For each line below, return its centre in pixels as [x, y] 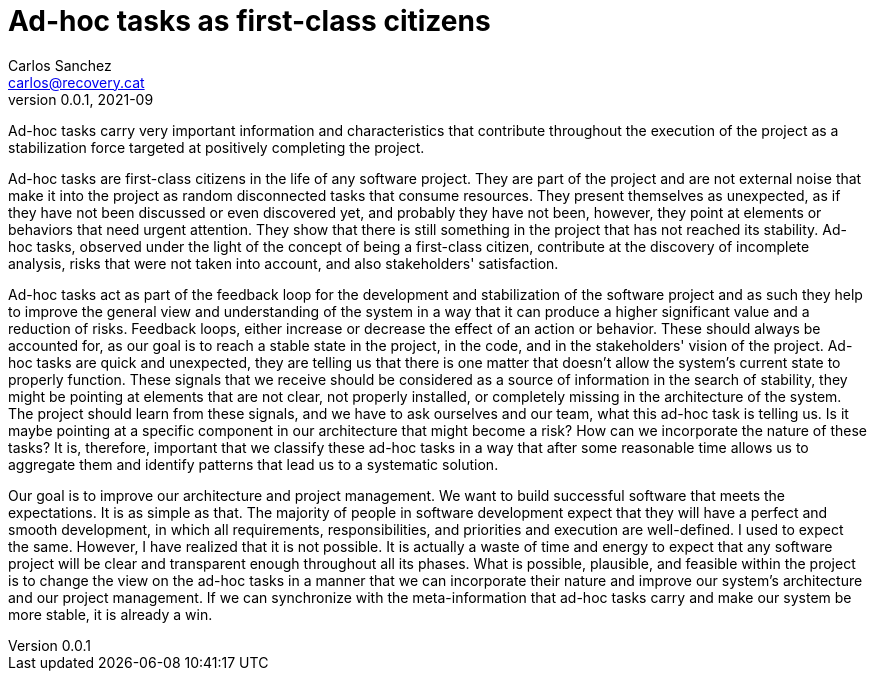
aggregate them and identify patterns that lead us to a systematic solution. [253, 464]
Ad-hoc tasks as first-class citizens [249, 21]
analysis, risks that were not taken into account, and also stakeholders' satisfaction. [283, 263]
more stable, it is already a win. [110, 614]
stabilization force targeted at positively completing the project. [216, 147]
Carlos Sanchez [60, 65]
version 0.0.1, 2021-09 [81, 99]
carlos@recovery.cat [76, 82]
